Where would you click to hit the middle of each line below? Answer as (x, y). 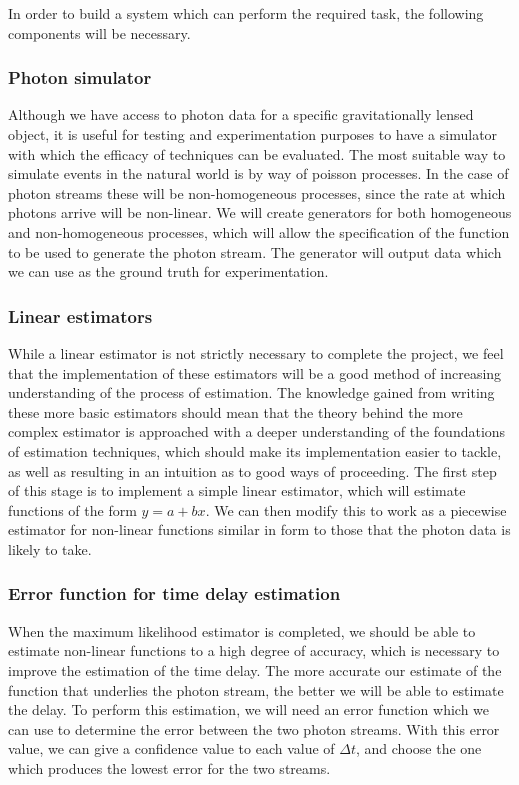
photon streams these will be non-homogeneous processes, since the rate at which (257, 192)
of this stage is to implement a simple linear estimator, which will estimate (237, 490)
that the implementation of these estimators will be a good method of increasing (255, 372)
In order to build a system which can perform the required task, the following (246, 13)
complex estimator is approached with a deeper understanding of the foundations (257, 431)
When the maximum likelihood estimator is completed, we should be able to (242, 630)
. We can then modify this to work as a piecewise (356, 509)
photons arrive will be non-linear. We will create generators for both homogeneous (260, 212)
